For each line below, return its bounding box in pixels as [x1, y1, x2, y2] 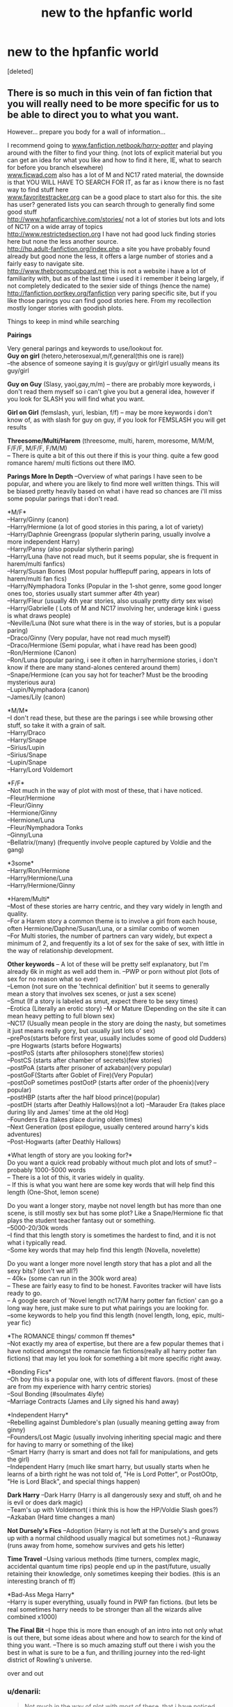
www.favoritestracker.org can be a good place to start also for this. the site [7, 193, 222, 201]
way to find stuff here [7, 185, 69, 194]
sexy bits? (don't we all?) [7, 1266, 79, 1275]
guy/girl [7, 366, 29, 375]
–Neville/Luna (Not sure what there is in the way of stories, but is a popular [7, 618, 221, 627]
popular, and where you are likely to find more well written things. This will [7, 479, 220, 488]
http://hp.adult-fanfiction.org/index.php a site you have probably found [7, 244, 211, 253]
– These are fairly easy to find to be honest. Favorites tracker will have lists [7, 1281, 221, 1289]
